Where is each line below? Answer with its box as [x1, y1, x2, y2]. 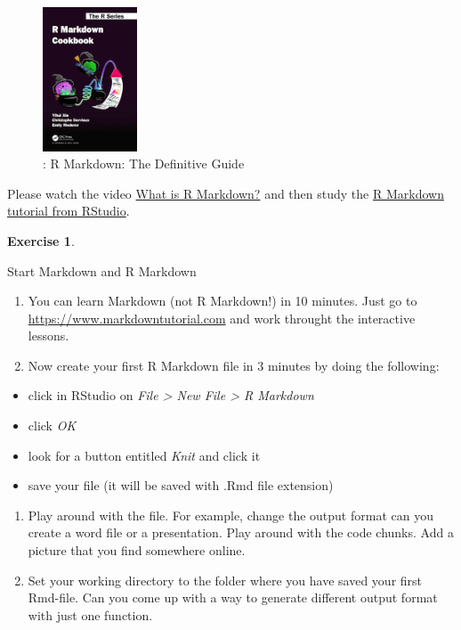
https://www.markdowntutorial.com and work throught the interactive [28, 308, 416, 327]
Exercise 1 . [7, 231, 75, 250]
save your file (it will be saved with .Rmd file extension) [28, 476, 334, 495]
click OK [28, 416, 77, 435]
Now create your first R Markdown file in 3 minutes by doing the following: [28, 356, 440, 374]
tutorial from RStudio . [7, 201, 130, 220]
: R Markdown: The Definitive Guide [43, 154, 245, 173]
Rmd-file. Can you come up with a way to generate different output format [28, 588, 438, 607]
